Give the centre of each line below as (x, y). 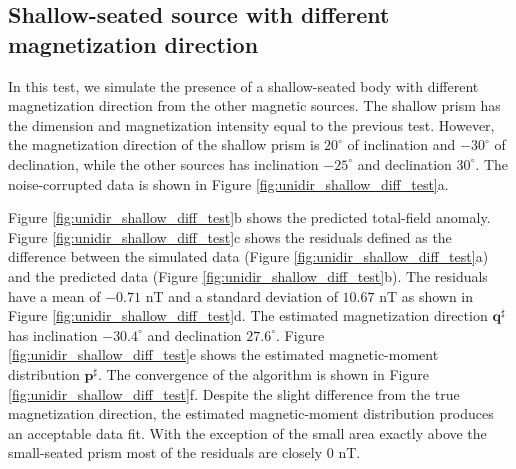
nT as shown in (426, 295)
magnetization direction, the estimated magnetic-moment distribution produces (251, 413)
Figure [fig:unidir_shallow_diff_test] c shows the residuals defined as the (230, 236)
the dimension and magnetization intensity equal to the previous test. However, (251, 124)
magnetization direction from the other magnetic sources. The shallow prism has (254, 105)
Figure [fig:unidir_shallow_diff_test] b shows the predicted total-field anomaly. (249, 217)
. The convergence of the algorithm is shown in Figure (263, 373)
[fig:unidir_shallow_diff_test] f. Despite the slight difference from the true (234, 393)
